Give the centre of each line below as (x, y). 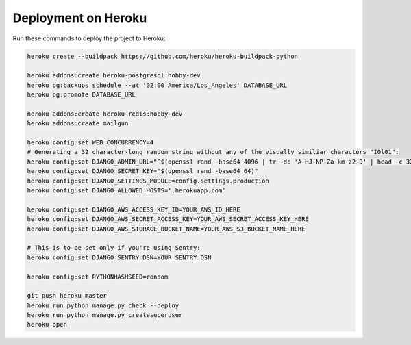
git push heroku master (67, 296)
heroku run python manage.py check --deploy (103, 305)
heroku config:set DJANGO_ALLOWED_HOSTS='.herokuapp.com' (126, 191)
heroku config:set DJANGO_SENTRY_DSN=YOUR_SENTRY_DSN (119, 257)
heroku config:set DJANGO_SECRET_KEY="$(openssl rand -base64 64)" (143, 171)
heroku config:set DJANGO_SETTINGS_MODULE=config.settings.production (148, 181)
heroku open (47, 324)
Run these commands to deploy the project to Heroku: (89, 38)
